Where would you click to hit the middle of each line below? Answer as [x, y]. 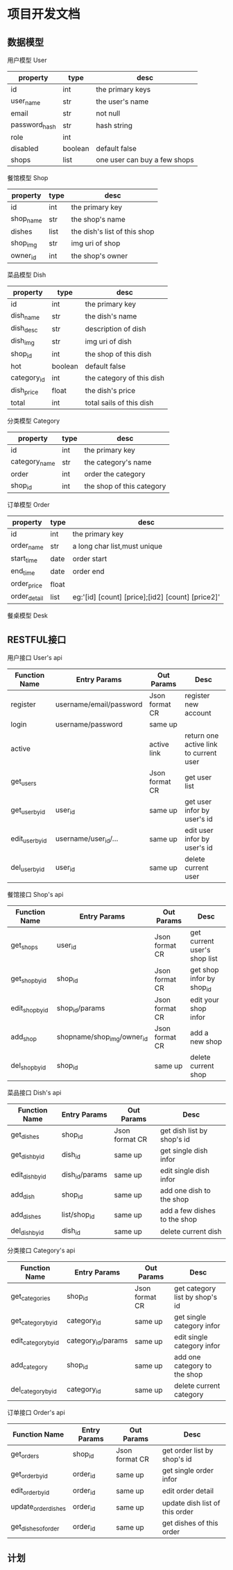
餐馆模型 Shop [28, 178]
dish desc [24, 329]
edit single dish [185, 1171]
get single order [188, 1470]
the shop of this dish [118, 354]
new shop [206, 1042]
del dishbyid [27, 1231]
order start [90, 559]
